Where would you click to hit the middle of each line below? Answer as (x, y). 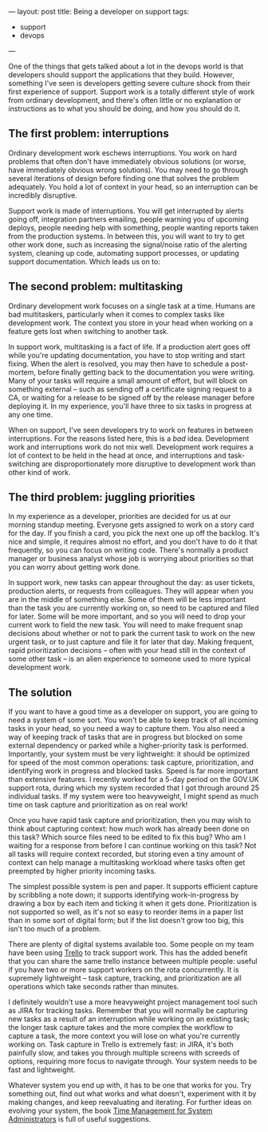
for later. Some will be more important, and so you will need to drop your (127, 616)
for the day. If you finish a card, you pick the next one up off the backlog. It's (134, 533)
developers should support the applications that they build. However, (122, 75)
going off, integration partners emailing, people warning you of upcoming (129, 219)
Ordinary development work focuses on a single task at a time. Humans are (132, 305)
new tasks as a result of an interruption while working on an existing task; (129, 1019)
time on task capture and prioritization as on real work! (98, 805)
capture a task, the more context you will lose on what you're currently (124, 1036)
